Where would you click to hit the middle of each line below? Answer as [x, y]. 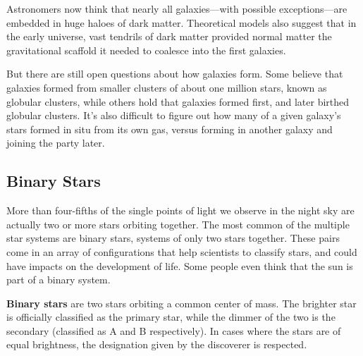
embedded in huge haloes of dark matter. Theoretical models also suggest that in [181, 22]
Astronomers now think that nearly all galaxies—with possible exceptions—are [177, 8]
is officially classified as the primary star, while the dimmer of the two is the [171, 317]
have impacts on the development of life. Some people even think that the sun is [180, 265]
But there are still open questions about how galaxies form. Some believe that [175, 74]
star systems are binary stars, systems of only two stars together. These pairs [173, 238]
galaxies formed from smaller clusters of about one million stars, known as [167, 87]
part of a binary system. [59, 280]
